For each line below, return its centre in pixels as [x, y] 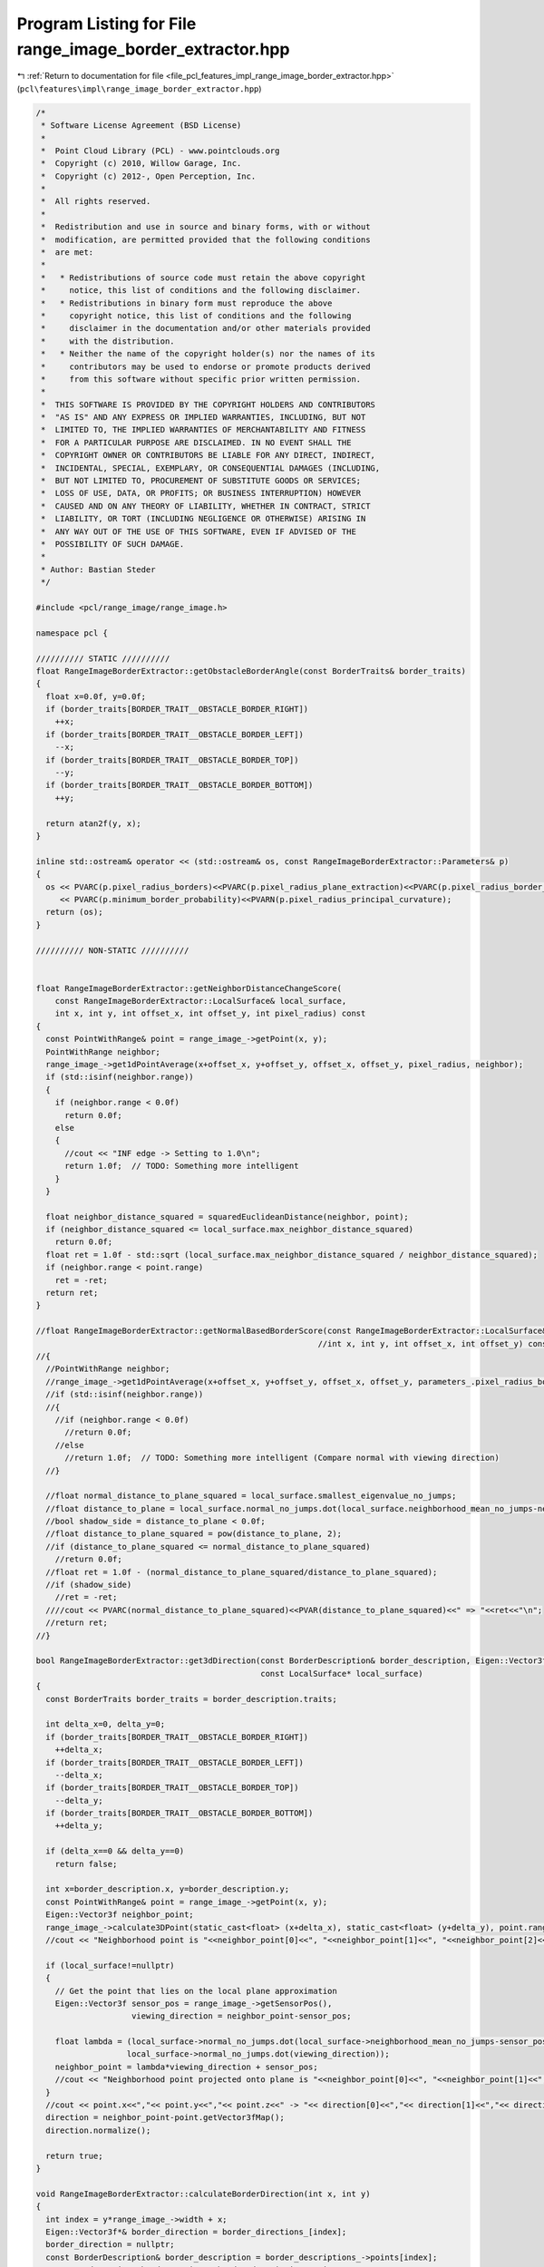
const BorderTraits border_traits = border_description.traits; [191, 1699]
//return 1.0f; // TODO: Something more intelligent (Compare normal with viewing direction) [282, 1458]
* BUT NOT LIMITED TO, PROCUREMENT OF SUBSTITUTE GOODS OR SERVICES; [201, 481]
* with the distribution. [108, 341]
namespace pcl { [72, 633]
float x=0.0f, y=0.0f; [96, 696]
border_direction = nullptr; [111, 2245]
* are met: [68, 253]
